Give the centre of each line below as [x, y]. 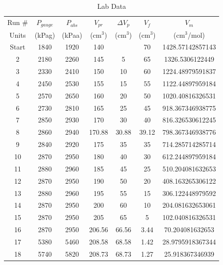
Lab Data [111, 6]
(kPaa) [72, 35]
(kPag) [45, 35]
